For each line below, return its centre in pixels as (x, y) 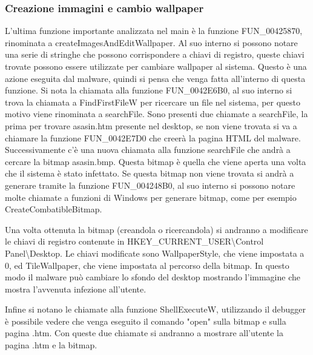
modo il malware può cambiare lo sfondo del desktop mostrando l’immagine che (153, 277)
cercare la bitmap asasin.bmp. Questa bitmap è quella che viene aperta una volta (156, 161)
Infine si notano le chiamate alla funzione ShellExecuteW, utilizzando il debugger (155, 309)
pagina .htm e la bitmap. (51, 345)
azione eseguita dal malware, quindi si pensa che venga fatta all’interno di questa (155, 78)
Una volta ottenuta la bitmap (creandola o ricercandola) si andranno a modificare (156, 229)
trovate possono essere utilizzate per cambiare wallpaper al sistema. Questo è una (156, 66)
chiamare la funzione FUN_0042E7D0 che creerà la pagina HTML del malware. (153, 137)
